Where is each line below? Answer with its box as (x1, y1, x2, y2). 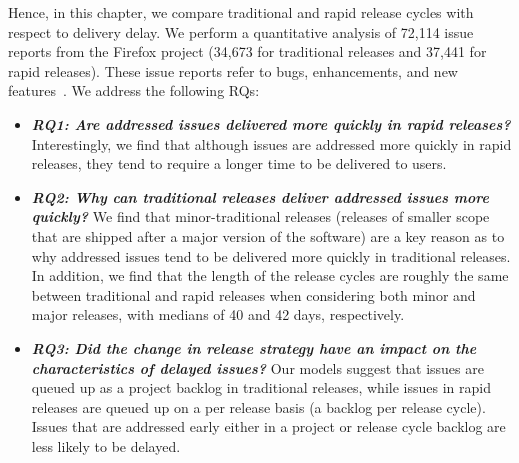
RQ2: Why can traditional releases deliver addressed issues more (31, 186, 489, 207)
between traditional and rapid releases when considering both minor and (31, 284, 476, 305)
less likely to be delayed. (31, 435, 181, 456)
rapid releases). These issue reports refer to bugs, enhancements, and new (8, 60, 458, 81)
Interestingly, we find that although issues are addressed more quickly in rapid (31, 133, 512, 154)
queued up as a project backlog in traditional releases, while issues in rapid (31, 377, 491, 398)
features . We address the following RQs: (8, 80, 260, 101)
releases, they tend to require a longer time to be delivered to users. (31, 153, 447, 174)
